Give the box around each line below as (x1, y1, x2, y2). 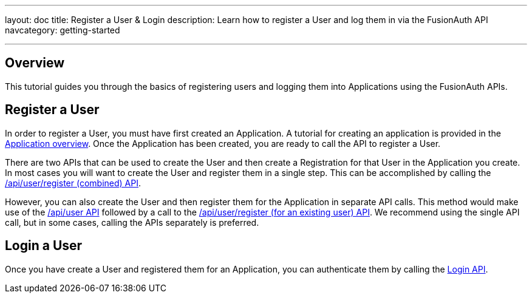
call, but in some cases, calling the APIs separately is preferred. (5, 217, 259, 228)
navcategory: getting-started (5, 25, 120, 35)
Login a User (5, 238, 83, 254)
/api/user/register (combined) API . (5, 177, 141, 188)
